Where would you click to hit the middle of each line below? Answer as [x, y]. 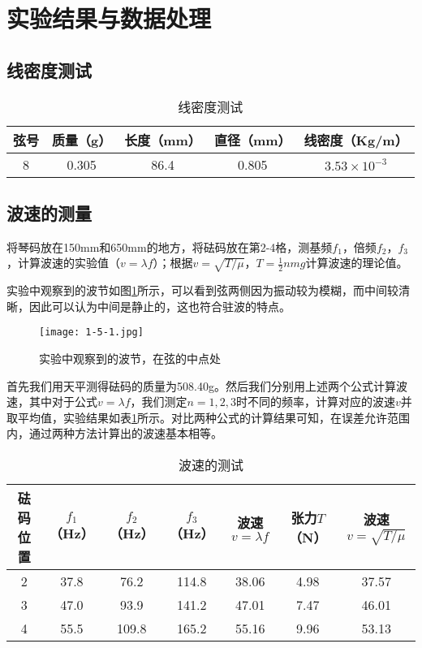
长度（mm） [163, 140]
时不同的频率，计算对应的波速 [316, 402]
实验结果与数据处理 [109, 18]
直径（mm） [252, 140]
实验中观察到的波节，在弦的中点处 [130, 359]
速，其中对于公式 [52, 402]
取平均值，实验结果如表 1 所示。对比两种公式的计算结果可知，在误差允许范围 [208, 417]
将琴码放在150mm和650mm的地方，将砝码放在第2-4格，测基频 [170, 246]
